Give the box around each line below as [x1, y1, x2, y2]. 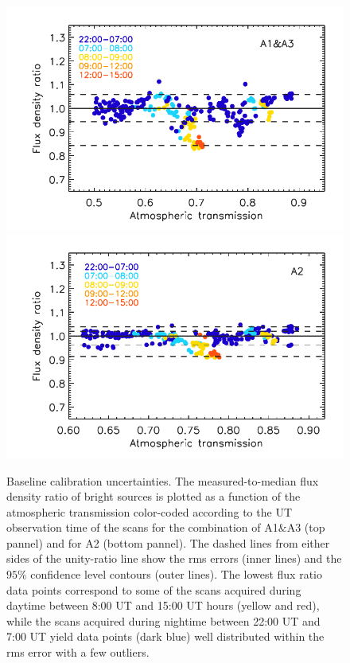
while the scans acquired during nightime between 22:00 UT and [6, 612, 321, 629]
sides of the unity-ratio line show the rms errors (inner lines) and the [6, 550, 342, 567]
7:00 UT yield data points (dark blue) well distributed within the [6, 628, 325, 645]
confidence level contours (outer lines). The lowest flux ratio [30, 566, 322, 583]
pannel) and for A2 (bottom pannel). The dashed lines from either [6, 534, 330, 551]
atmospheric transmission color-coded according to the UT [6, 503, 293, 520]
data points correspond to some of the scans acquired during [6, 581, 301, 598]
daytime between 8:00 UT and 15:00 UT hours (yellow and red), [6, 597, 320, 614]
